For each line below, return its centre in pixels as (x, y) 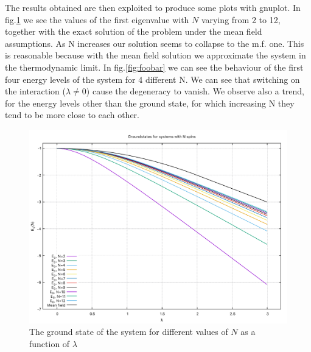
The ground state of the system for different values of (129, 332)
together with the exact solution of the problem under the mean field (134, 31)
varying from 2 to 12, (241, 19)
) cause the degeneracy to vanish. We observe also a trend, (195, 91)
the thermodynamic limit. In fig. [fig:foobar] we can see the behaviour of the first (154, 67)
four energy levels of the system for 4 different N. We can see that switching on (152, 79)
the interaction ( (35, 91)
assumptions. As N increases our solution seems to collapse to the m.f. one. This (155, 43)
